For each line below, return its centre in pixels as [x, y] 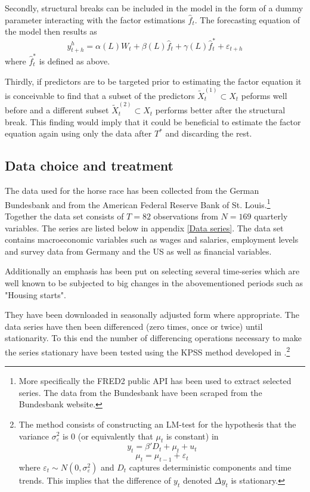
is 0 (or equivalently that [108, 436]
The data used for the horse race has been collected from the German [132, 191]
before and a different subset [57, 110]
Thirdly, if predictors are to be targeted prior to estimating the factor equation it [153, 81]
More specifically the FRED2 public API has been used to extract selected [155, 381]
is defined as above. [75, 61]
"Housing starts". [35, 294]
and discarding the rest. [209, 133]
